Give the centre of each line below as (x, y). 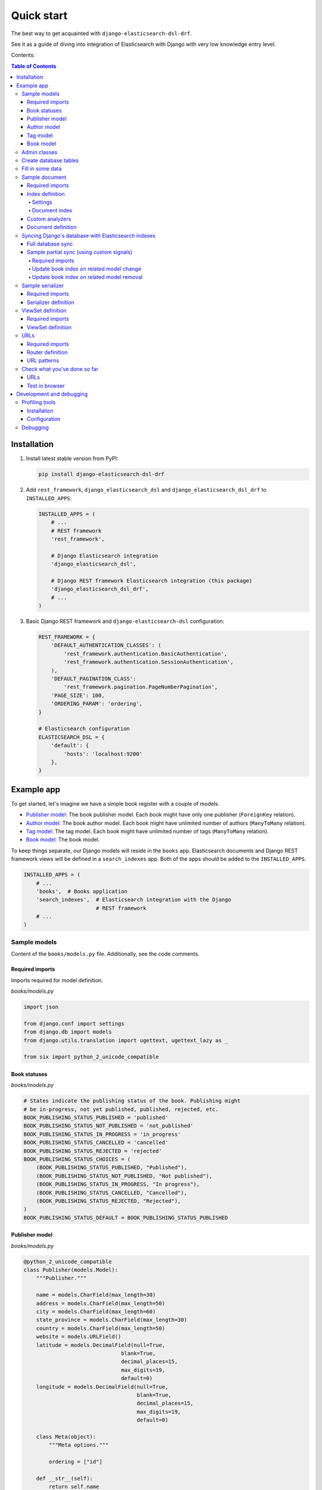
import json (41, 1007)
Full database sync (50, 244)
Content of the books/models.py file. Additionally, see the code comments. (105, 954)
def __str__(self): (65, 1478)
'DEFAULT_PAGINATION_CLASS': (94, 679)
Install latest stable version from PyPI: (72, 458)
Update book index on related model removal (87, 277)
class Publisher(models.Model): (71, 1270)
